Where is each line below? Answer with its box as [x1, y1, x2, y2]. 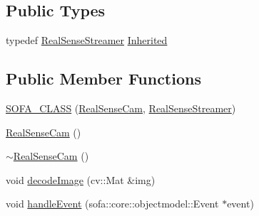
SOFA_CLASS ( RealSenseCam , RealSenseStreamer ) [6, 101, 236, 115]
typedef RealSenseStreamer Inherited [6, 33, 168, 48]
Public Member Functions [6, 67, 201, 90]
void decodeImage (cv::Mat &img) [6, 172, 156, 187]
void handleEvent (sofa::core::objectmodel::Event [6, 196, 219, 211]
